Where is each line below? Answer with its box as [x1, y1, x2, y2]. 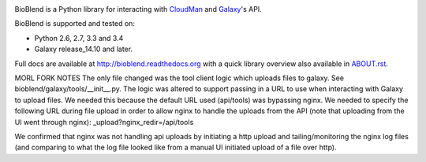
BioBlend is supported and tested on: [14, 19, 136, 28]
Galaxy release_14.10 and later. [34, 44, 133, 54]
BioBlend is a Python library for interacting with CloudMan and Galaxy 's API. [14, 5, 262, 13]
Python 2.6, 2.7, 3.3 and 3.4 [34, 33, 124, 42]
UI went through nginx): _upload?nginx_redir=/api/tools [14, 117, 194, 127]
